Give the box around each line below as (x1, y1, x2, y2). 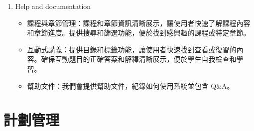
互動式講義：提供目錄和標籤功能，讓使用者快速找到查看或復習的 (27, 44, 237, 54)
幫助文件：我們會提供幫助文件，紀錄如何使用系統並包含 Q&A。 (27, 80, 234, 91)
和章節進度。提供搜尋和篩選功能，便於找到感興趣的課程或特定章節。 (27, 27, 251, 38)
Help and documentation (15, 1, 91, 11)
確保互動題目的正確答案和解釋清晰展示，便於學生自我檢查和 (41, 54, 237, 64)
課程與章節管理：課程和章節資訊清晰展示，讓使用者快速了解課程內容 (27, 17, 251, 28)
